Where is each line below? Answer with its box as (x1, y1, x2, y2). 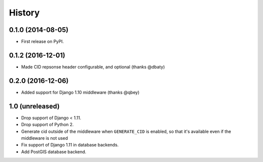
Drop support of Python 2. (21, 122, 74, 128)
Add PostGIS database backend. (21, 148, 87, 155)
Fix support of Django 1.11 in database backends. (21, 142, 119, 148)
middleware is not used (21, 135, 68, 141)
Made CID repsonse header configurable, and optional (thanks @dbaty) (21, 64, 165, 70)
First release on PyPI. (21, 39, 64, 45)
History (9, 7, 40, 18)
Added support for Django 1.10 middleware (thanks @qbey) (21, 89, 140, 95)
